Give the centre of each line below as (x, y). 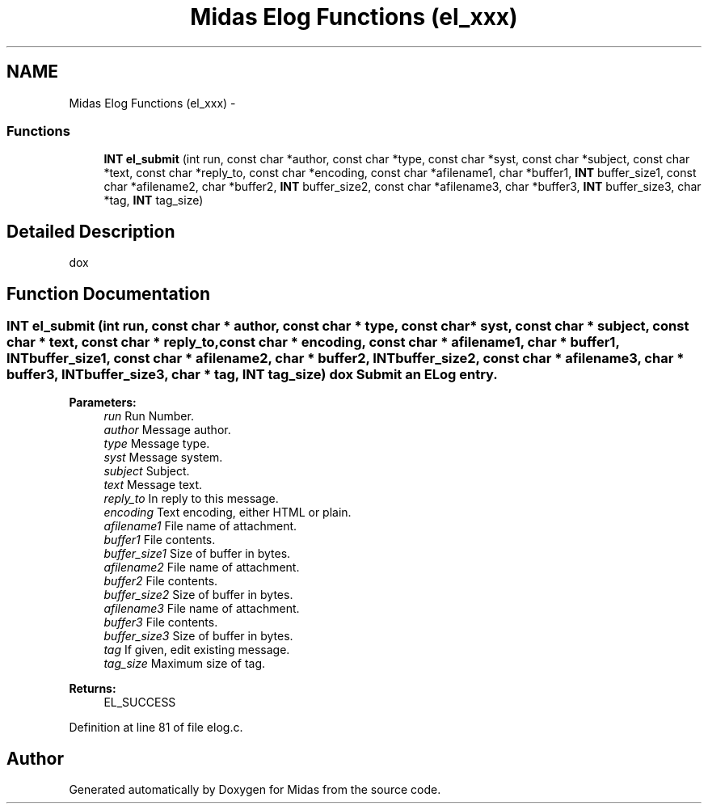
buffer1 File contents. (160, 540)
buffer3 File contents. (161, 622)
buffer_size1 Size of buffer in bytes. (197, 554)
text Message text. (153, 485)
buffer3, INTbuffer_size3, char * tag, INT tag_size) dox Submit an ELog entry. (252, 375)
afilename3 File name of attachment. (202, 609)
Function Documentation (108, 293)
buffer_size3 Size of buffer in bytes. (198, 636)
